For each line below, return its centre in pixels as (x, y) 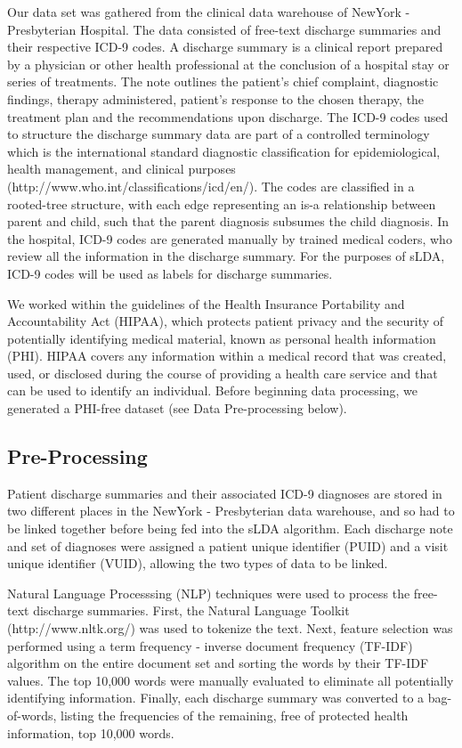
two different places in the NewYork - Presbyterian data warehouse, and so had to (231, 511)
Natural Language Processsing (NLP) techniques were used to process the (209, 593)
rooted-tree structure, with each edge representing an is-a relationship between (222, 203)
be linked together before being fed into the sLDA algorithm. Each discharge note (230, 528)
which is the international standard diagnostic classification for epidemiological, (224, 151)
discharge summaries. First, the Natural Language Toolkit (191, 610)
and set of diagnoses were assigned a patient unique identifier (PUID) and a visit (228, 545)
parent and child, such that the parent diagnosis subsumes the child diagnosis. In (228, 221)
